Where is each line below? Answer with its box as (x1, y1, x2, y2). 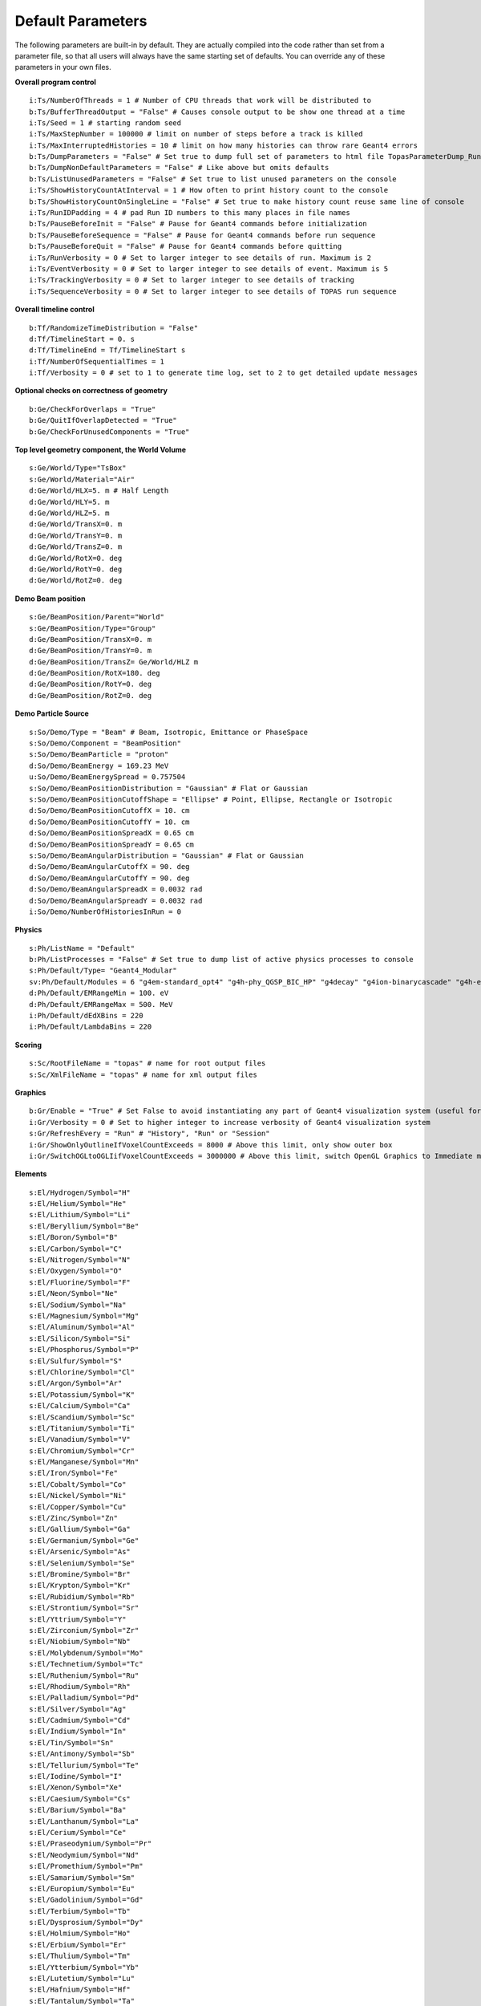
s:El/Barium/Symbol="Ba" (29, 1805, 127, 1815)
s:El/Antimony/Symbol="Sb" (29, 1749, 135, 1759)
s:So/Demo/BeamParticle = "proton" (29, 750, 169, 759)
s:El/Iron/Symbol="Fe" (29, 1468, 119, 1478)
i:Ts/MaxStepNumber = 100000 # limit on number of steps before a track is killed (29, 129, 363, 139)
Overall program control (14, 77, 96, 87)
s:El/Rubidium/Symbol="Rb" (29, 1592, 135, 1601)
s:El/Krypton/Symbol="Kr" (29, 1581, 131, 1590)
